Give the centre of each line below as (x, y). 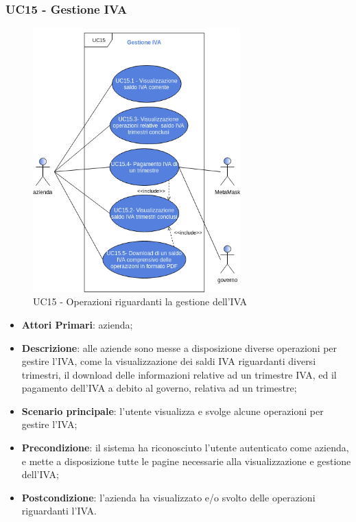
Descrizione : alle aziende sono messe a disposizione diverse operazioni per (179, 347)
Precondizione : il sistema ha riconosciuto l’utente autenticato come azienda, (185, 448)
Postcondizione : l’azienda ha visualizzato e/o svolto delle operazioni (168, 497)
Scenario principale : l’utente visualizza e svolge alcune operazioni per (173, 411)
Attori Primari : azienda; (77, 324)
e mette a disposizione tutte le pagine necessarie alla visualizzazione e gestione (186, 461)
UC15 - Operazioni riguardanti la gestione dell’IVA (140, 301)
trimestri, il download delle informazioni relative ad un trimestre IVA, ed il (179, 374)
